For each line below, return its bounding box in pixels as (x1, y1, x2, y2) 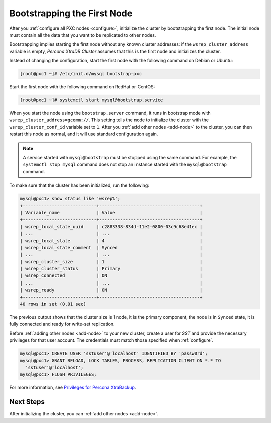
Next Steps (9, 398, 45, 406)
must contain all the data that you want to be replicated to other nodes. (9, 32, 156, 38)
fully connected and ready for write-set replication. (9, 321, 115, 327)
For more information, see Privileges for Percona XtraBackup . (9, 384, 137, 391)
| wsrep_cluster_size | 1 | (20, 259, 203, 264)
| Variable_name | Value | (20, 210, 203, 215)
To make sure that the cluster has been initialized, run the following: (9, 182, 149, 188)
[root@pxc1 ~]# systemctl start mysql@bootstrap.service (20, 97, 163, 103)
